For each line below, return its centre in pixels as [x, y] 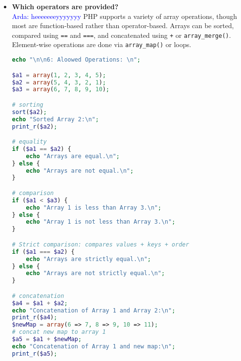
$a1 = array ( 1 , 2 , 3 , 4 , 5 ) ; [59, 75]
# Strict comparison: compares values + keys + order [100, 244]
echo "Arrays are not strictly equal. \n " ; [95, 273]
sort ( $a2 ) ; [29, 112]
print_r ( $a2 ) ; [34, 126]
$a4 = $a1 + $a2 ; [40, 303]
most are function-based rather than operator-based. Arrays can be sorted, [123, 25]
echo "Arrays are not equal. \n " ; [80, 171]
